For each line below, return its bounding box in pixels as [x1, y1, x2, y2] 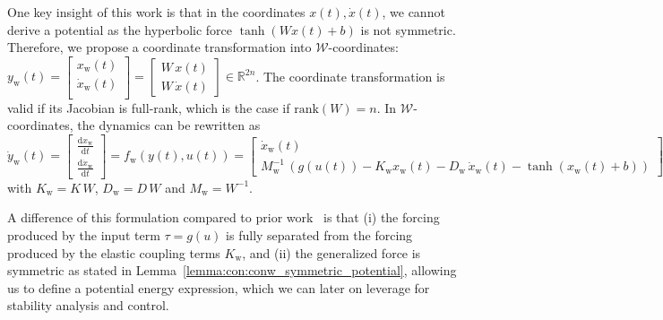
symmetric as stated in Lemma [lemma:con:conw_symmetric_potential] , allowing [7, 261, 457, 280]
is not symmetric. [360, 20, 456, 39]
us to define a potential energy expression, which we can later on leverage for [7, 278, 430, 297]
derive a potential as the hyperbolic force [7, 20, 233, 39]
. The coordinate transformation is [255, 66, 445, 85]
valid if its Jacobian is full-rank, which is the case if [7, 98, 290, 117]
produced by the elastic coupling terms [7, 243, 220, 262]
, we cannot [382, 3, 445, 21]
